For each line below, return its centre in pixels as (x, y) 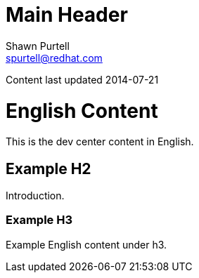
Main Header (67, 15)
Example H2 (49, 168)
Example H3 (39, 220)
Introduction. (35, 196)
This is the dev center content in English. (100, 142)
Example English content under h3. (86, 244)
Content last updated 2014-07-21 (82, 79)
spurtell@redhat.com (54, 58)
